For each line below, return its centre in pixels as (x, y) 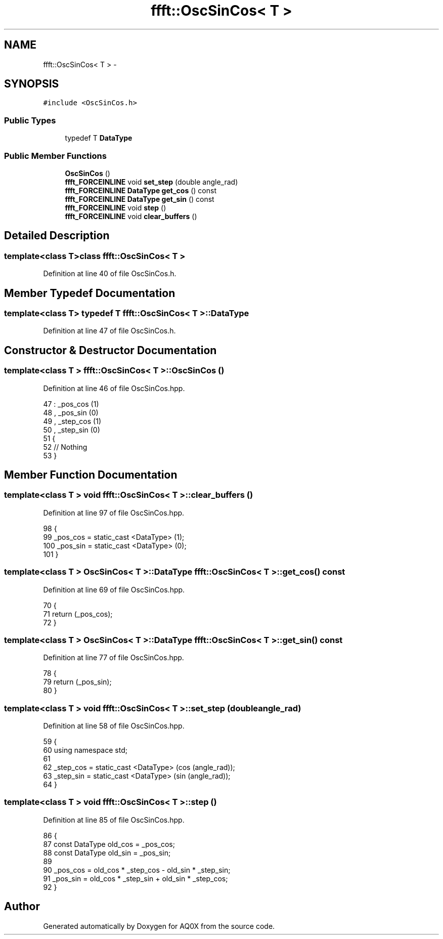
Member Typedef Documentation (90, 293)
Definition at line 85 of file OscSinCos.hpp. (114, 820)
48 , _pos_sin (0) (71, 412)
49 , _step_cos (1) (72, 421)
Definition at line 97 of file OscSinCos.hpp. (114, 513)
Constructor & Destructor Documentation (110, 350)
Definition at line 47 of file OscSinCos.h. (109, 331)
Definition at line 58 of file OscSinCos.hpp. (114, 726)
